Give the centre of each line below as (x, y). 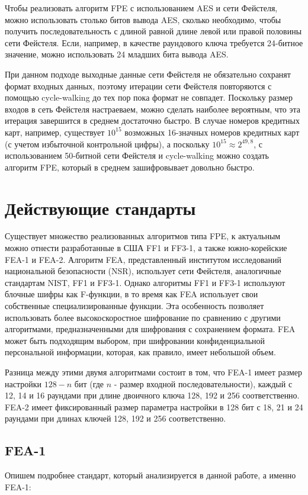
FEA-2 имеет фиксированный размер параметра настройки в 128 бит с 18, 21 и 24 (154, 406)
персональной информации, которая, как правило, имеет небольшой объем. (140, 352)
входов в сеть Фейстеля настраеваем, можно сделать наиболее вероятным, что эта (153, 109)
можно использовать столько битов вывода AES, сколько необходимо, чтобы (143, 19)
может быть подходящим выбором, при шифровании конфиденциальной (135, 340)
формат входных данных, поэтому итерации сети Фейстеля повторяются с (138, 86)
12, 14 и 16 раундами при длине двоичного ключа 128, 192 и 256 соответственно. (152, 395)
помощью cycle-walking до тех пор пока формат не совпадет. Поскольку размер (149, 97)
